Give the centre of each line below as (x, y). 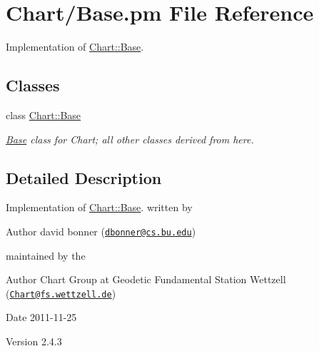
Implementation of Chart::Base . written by (99, 207)
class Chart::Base (44, 115)
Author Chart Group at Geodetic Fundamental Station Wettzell (146, 279)
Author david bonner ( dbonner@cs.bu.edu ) (101, 231)
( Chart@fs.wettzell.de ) (61, 293)
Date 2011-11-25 (41, 317)
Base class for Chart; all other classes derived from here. (130, 139)
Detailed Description (84, 177)
